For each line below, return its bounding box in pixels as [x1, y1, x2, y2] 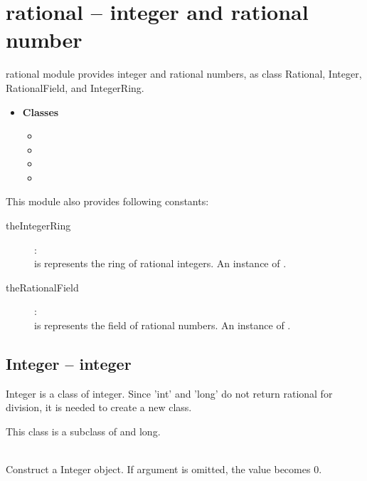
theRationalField [6, 279, 79, 294]
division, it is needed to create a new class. [6, 400, 192, 415]
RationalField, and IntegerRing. [6, 80, 144, 95]
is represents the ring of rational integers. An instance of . [34, 256, 287, 271]
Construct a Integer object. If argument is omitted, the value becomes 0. [6, 462, 322, 477]
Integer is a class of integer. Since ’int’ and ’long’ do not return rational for [6, 386, 333, 400]
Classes [22, 104, 59, 119]
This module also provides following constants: [6, 194, 209, 209]
